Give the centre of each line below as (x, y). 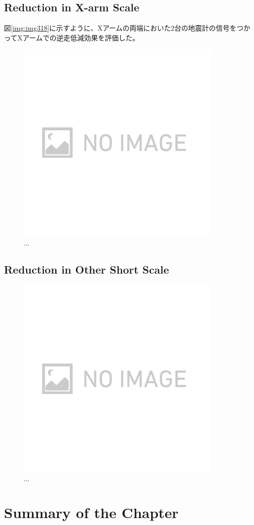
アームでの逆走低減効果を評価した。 (81, 37)
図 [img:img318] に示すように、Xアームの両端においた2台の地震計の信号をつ (124, 28)
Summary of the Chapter (91, 512)
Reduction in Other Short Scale (87, 269)
